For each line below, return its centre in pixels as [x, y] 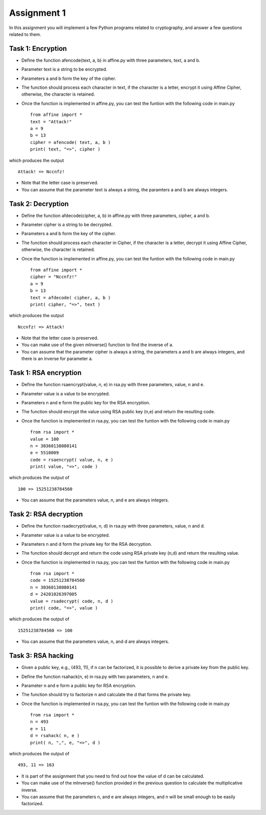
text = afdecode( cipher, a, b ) [70, 298]
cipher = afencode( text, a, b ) [70, 142]
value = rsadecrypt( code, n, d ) [72, 601]
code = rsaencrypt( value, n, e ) [72, 460]
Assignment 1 [37, 13]
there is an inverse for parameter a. [57, 359]
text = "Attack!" [51, 122]
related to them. [25, 34]
